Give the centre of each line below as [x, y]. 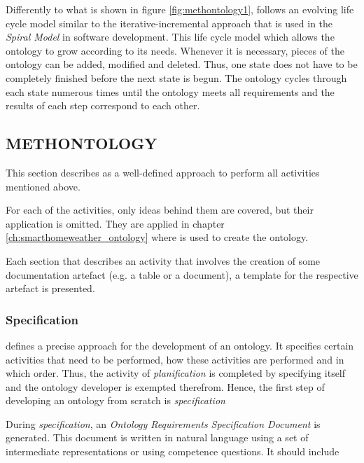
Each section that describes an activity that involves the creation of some [163, 260]
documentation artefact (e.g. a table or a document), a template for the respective [182, 274]
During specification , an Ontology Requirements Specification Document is [163, 423]
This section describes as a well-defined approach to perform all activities [163, 172]
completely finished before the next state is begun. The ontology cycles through [176, 77]
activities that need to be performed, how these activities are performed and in [175, 359]
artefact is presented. [50, 288]
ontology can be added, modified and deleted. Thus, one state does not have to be [182, 64]
